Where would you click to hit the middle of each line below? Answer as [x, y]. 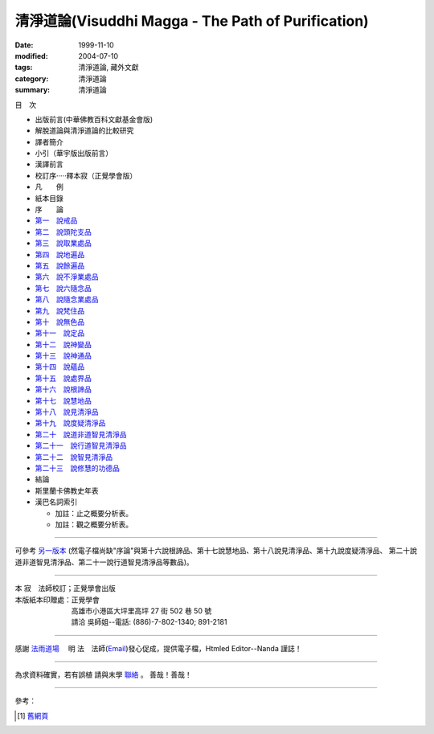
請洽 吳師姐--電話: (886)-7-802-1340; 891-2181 [149, 622]
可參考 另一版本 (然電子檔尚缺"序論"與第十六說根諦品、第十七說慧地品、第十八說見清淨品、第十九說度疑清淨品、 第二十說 [216, 551]
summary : [33, 90]
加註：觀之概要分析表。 [94, 524]
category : [32, 78]
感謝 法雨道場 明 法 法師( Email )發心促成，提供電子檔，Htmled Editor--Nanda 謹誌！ [158, 648]
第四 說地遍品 [59, 254]
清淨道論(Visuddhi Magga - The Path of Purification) [192, 21]
